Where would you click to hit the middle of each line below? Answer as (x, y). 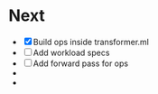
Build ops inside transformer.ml (91, 42)
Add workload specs (71, 52)
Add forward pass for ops (80, 63)
